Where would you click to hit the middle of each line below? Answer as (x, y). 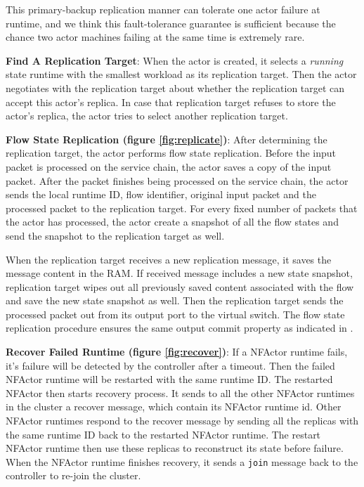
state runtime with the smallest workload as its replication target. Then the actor (181, 74)
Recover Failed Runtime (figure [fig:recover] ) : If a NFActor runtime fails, (177, 352)
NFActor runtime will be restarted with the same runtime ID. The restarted (169, 379)
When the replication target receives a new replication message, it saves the (169, 259)
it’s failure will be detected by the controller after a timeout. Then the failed (170, 365)
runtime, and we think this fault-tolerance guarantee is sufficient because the (171, 23)
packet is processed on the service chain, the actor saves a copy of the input (169, 166)
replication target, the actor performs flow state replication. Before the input (171, 153)
